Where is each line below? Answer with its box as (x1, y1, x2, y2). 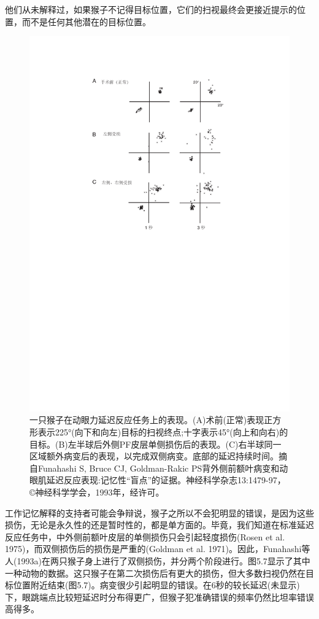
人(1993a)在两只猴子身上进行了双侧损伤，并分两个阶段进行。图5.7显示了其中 (5, 554, 310, 567)
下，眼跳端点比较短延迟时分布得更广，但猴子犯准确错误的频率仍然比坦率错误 (5, 590, 314, 603)
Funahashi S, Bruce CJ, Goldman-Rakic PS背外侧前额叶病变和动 (37, 461, 288, 474)
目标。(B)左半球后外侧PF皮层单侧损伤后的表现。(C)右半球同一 (29, 437, 282, 450)
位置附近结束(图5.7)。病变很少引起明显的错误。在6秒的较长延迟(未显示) (13, 578, 300, 591)
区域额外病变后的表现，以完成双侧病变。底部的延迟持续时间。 (29, 450, 279, 462)
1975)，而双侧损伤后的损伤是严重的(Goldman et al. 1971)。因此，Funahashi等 (5, 542, 310, 555)
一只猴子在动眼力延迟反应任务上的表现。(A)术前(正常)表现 (29, 413, 264, 426)
